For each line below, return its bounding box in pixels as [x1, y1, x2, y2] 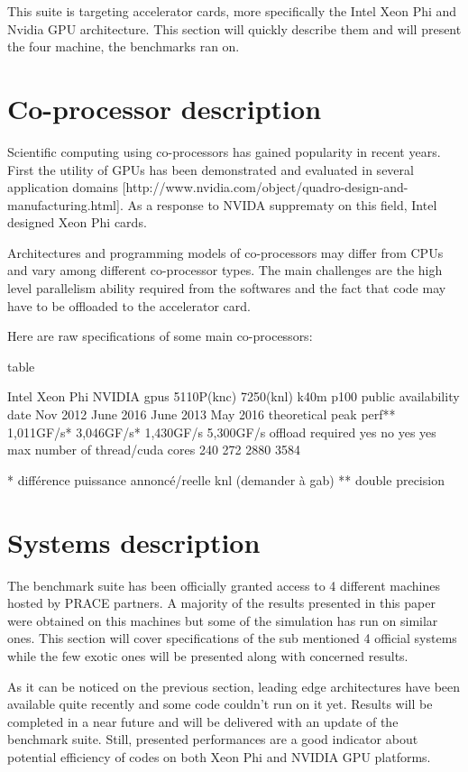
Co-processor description [7, 89, 322, 126]
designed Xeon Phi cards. [7, 213, 147, 232]
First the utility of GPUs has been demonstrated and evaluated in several [7, 160, 414, 179]
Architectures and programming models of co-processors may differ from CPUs [7, 243, 444, 262]
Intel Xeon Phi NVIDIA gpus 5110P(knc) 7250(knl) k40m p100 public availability [7, 387, 460, 406]
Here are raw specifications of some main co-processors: [7, 326, 313, 345]
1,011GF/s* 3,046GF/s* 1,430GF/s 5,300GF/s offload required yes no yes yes [7, 422, 436, 441]
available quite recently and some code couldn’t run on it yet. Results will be [7, 694, 433, 713]
